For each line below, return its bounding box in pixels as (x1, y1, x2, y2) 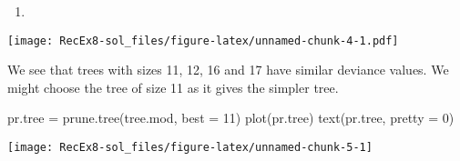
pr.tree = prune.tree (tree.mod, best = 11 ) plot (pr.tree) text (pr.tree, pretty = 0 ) (7, 108, 455, 127)
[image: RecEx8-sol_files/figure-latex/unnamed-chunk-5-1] (7, 141, 373, 155)
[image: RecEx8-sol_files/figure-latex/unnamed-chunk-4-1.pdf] (7, 34, 399, 47)
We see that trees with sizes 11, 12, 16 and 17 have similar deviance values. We (7, 60, 449, 79)
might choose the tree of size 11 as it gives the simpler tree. (7, 77, 339, 96)
